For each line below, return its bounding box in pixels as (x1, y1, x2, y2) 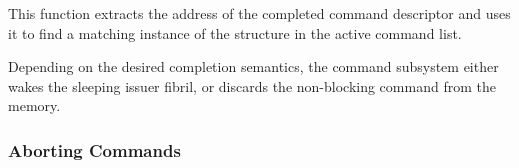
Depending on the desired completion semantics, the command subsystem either (8, 56, 499, 77)
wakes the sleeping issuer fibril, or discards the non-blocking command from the (8, 75, 496, 96)
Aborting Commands (8, 137, 181, 162)
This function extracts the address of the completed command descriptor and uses (8, 3, 511, 23)
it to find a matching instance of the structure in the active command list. (8, 22, 462, 43)
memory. (8, 95, 61, 116)
